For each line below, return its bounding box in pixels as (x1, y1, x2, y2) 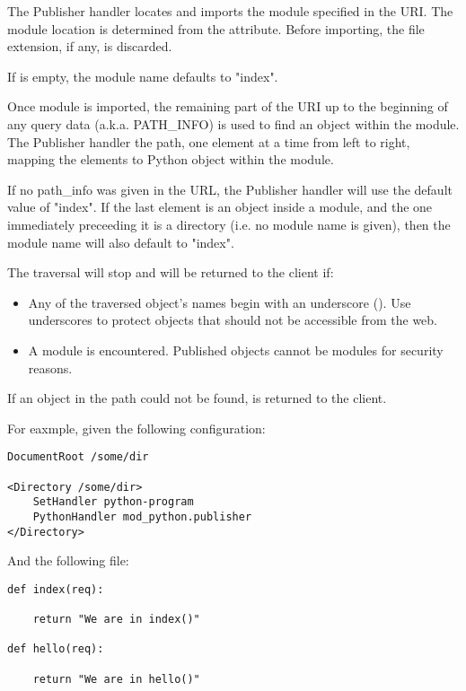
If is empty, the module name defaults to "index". (7, 66, 278, 85)
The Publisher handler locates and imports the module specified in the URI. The (7, 2, 453, 20)
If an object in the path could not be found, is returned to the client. (7, 389, 387, 407)
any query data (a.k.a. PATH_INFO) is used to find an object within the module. (7, 114, 460, 133)
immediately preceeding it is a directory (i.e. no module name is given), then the (7, 214, 451, 233)
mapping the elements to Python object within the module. (7, 150, 334, 169)
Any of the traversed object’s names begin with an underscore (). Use (28, 293, 411, 311)
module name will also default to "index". (7, 232, 234, 251)
